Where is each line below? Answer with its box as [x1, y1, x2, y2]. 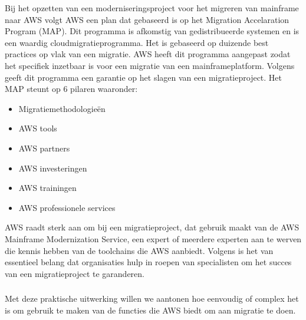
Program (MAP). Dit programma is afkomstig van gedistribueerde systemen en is [5, 25, 300, 37]
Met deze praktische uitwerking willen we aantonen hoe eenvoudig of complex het [5, 292, 299, 305]
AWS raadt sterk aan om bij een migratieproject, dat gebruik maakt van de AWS [5, 221, 300, 233]
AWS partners [18, 141, 70, 154]
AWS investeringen [18, 161, 87, 174]
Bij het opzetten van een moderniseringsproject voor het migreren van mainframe [5, 2, 299, 14]
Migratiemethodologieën [18, 102, 106, 114]
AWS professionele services [18, 201, 116, 213]
